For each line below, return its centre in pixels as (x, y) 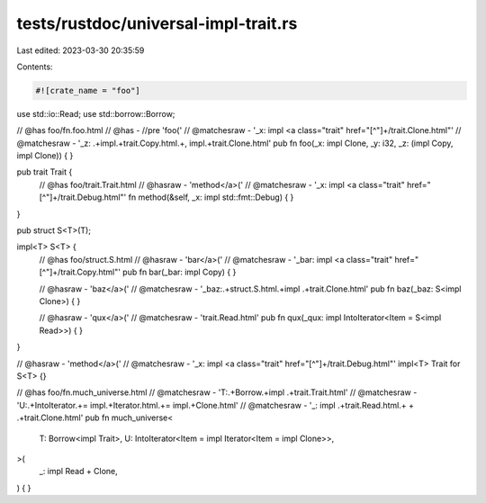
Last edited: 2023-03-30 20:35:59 (81, 50)
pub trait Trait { (45, 172)
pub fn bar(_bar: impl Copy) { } (180, 272)
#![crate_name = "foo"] (88, 90)
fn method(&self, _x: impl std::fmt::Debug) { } (211, 197)
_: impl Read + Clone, (79, 472)
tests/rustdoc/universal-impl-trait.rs (157, 23)
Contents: (35, 67)
